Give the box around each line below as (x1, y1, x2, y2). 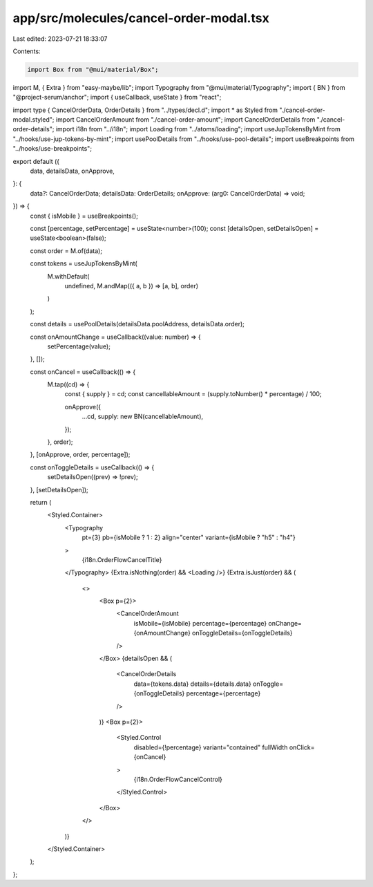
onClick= (289, 743, 315, 751)
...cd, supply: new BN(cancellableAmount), (82, 412, 204, 421)
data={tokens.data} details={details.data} (133, 680, 251, 688)
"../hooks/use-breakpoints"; (12, 144, 93, 153)
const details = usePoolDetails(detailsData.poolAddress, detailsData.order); (30, 320, 245, 328)
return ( (30, 498, 52, 506)
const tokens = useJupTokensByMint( (30, 259, 137, 268)
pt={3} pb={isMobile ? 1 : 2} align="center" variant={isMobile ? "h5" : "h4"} (82, 533, 296, 542)
